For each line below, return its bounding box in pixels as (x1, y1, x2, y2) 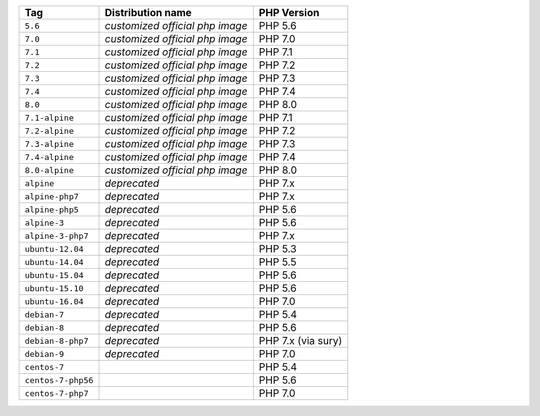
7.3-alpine (24, 138, 75, 149)
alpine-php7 (24, 191, 79, 202)
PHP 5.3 (258, 242, 297, 255)
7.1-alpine (24, 112, 75, 123)
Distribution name (104, 6, 192, 19)
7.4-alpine (24, 151, 75, 162)
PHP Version (258, 6, 320, 19)
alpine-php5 (24, 204, 79, 215)
